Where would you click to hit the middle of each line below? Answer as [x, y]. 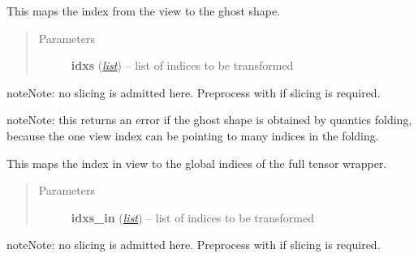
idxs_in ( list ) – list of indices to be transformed [192, 217]
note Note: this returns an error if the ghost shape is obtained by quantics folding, [209, 120]
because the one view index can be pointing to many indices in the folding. [193, 135]
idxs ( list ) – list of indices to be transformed [182, 65]
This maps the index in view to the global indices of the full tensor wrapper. [197, 163]
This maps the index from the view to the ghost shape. [144, 11]
